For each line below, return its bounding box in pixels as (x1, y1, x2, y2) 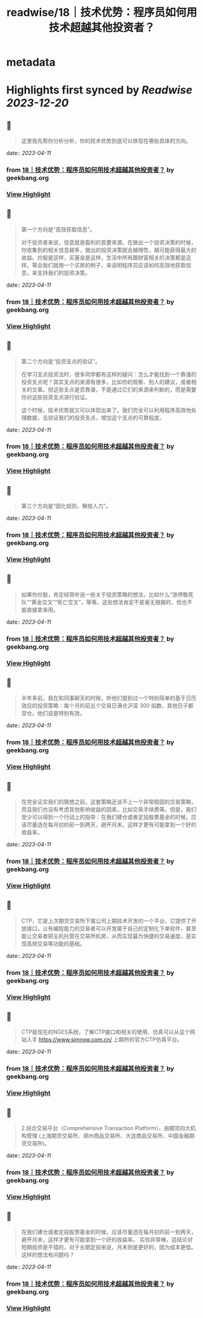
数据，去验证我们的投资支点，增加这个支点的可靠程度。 (26, 414, 165, 421)
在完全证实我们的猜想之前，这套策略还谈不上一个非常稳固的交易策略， (21, 798, 197, 806)
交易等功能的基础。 (37, 940, 85, 947)
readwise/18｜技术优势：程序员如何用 (6, 5, 198, 19)
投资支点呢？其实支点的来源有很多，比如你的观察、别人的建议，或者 (21, 378, 191, 385)
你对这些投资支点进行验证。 (21, 393, 91, 400)
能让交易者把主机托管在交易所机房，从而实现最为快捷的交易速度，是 (21, 932, 191, 940)
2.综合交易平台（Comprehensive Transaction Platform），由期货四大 (21, 1124, 191, 1132)
